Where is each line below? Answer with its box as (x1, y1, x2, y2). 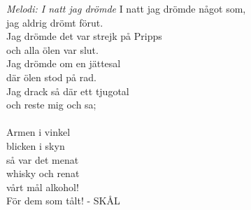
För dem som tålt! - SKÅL (6, 193, 120, 208)
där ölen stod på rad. (6, 69, 96, 84)
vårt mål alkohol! (6, 179, 79, 194)
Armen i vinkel (6, 125, 71, 139)
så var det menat (6, 152, 79, 167)
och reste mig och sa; (6, 97, 96, 112)
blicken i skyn (6, 138, 65, 153)
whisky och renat (6, 166, 80, 181)
